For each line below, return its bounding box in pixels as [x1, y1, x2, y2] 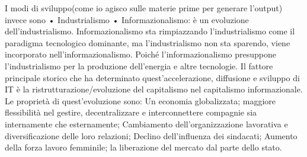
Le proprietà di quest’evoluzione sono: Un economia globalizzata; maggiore [5, 94, 276, 107]
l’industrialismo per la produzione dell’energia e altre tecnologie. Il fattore [5, 59, 273, 72]
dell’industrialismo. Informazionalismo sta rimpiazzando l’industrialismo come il [5, 25, 295, 37]
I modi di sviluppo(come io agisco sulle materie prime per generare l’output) [5, 2, 283, 14]
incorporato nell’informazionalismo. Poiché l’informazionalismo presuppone [5, 48, 277, 60]
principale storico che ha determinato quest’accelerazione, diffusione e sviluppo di [5, 71, 300, 84]
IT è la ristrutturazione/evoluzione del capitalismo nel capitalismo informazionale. [5, 83, 303, 95]
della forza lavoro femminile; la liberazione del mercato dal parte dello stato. [5, 141, 282, 153]
